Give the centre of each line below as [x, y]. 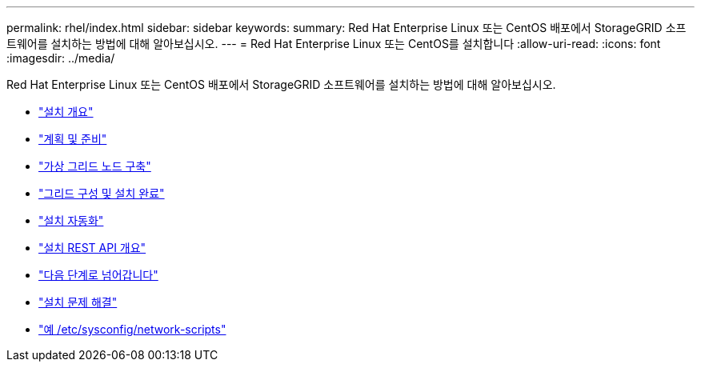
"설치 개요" [66, 112]
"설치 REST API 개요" [92, 248]
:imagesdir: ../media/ [61, 58]
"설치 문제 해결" [78, 302]
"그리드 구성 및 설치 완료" [102, 193]
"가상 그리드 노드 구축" [95, 166]
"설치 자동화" [71, 220]
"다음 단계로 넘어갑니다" [98, 275]
